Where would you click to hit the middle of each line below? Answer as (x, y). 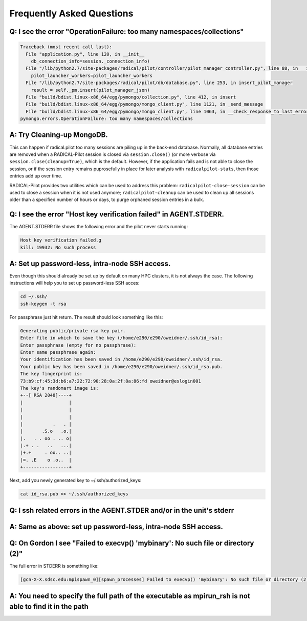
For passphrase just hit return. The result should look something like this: (86, 317)
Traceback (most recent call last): (66, 47)
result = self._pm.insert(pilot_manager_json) (91, 90)
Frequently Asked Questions (71, 13)
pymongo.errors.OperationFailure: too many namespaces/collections (107, 119)
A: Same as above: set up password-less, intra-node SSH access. (116, 526)
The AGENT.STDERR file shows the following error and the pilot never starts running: (99, 227)
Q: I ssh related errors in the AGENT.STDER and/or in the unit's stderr (122, 510)
